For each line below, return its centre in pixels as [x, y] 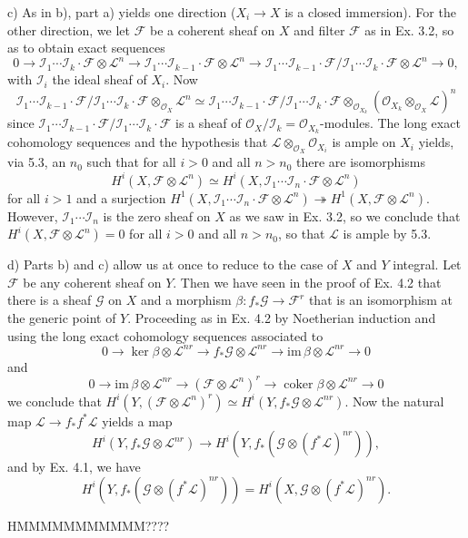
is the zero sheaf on [157, 215]
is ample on [364, 142]
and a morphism [186, 300]
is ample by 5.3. [387, 234]
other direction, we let [69, 29]
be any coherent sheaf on [92, 282]
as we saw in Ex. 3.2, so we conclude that [345, 215]
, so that [301, 234]
